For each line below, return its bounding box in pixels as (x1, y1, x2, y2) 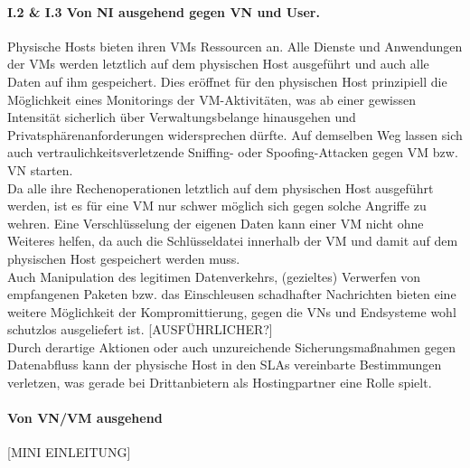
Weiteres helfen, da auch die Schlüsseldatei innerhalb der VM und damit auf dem (7, 231, 458, 250)
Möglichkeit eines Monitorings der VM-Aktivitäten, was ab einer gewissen (7, 89, 416, 108)
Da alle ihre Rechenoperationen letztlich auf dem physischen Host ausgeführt (7, 178, 434, 197)
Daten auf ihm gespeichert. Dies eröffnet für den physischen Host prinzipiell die (7, 71, 447, 90)
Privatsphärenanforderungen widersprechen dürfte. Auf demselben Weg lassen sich (7, 125, 463, 144)
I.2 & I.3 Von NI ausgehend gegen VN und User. (7, 2, 320, 21)
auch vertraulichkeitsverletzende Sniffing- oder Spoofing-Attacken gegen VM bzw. (7, 143, 458, 162)
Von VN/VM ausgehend (7, 408, 163, 427)
